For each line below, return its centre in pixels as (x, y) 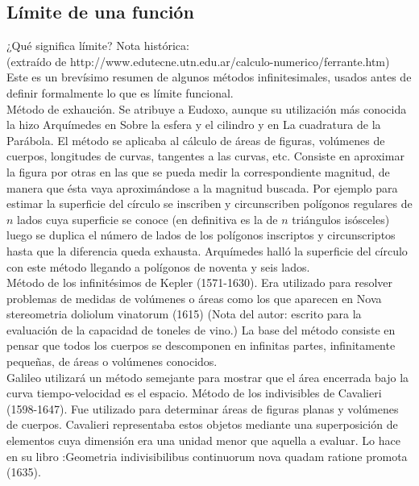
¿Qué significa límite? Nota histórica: (98, 46)
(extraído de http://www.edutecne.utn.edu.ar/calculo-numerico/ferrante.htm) (198, 61)
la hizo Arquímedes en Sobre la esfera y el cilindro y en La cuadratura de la (194, 125)
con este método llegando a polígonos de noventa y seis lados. (158, 266)
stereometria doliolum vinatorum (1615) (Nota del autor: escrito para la (184, 314)
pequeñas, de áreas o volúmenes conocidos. (112, 361)
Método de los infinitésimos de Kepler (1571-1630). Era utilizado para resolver (200, 282)
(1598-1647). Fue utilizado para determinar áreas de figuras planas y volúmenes (203, 408)
